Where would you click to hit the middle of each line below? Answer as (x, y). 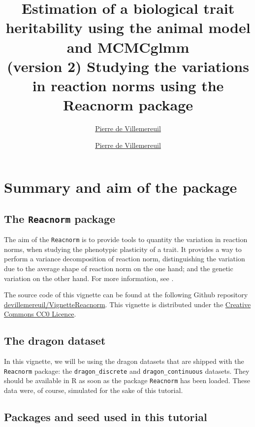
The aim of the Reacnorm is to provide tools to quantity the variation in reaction (126, 239)
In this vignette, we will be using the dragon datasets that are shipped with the (124, 361)
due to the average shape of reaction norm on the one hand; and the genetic (119, 268)
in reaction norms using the (128, 85)
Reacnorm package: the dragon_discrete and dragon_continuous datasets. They (127, 371)
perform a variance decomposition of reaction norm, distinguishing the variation (125, 259)
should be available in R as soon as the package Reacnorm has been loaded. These (127, 380)
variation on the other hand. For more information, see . (89, 278)
